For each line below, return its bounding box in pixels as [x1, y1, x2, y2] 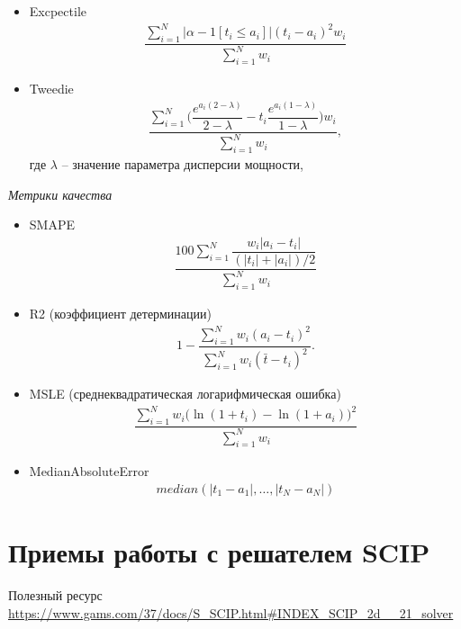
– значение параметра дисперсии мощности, [61, 154, 303, 173]
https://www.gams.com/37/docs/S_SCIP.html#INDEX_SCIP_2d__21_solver [8, 603, 454, 622]
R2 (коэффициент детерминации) [29, 304, 212, 323]
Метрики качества [8, 184, 113, 203]
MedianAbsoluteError [29, 462, 149, 481]
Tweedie [29, 79, 74, 98]
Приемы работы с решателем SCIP [8, 534, 430, 571]
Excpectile [29, 2, 86, 20]
